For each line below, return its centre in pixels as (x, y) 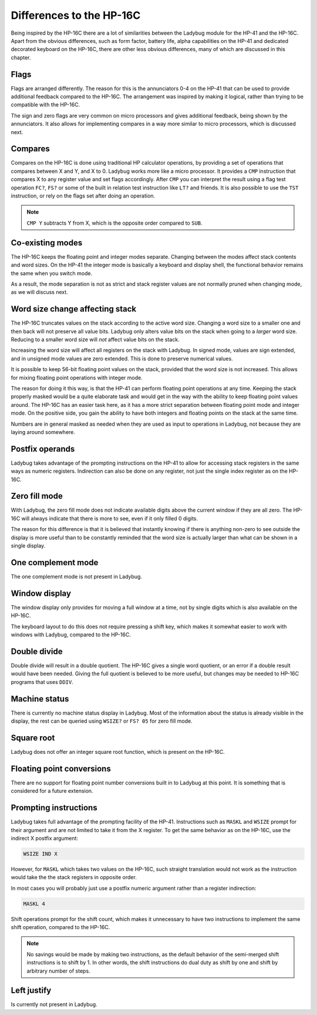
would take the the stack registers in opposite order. (74, 877)
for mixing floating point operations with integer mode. (77, 378)
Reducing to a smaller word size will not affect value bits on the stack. (95, 339)
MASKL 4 (34, 904)
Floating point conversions (61, 768)
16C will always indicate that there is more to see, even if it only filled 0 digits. (104, 518)
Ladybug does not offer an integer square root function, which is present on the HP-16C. (118, 752)
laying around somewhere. (43, 432)
